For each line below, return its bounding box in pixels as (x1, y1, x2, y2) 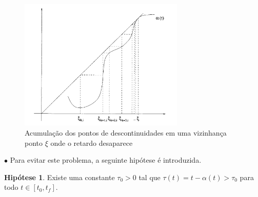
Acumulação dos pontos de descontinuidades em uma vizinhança (25, 127, 227, 138)
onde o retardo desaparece (50, 137, 133, 148)
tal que (138, 171, 161, 182)
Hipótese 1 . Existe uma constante (4, 171, 115, 182)
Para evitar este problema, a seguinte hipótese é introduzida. (10, 155, 202, 165)
